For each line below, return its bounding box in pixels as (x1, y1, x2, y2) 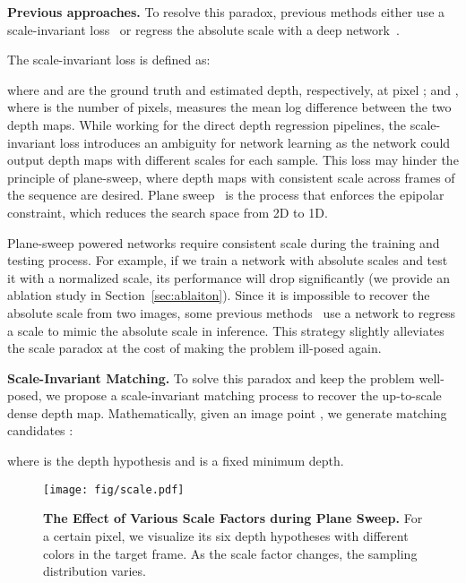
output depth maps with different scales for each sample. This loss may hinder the (7, 150, 459, 169)
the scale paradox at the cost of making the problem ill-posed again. (7, 339, 382, 357)
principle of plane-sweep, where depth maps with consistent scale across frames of (7, 167, 455, 186)
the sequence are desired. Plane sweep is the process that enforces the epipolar (7, 185, 444, 204)
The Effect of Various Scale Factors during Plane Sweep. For (43, 509, 423, 527)
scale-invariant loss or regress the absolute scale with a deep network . (7, 20, 400, 39)
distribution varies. (43, 562, 146, 580)
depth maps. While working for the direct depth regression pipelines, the (7, 115, 407, 133)
